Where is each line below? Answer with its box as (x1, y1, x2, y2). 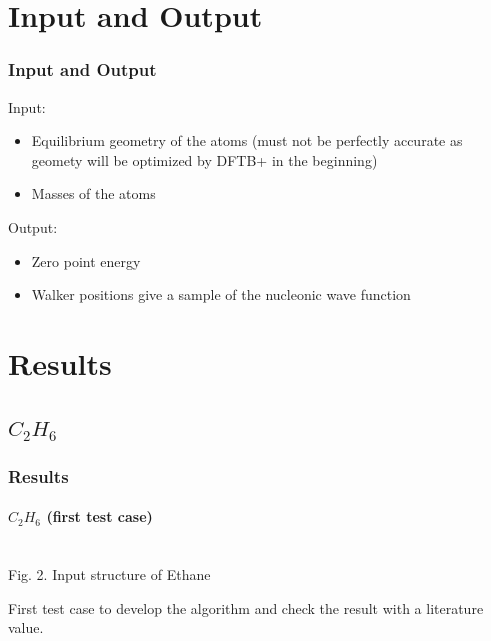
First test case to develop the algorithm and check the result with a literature (8, 597, 484, 618)
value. (8, 617, 44, 638)
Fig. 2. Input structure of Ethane (8, 564, 211, 585)
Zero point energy (31, 250, 141, 271)
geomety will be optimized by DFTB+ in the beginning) (31, 149, 378, 170)
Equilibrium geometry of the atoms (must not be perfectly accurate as (31, 130, 463, 151)
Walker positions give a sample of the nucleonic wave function (31, 284, 411, 305)
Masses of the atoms (31, 183, 156, 204)
